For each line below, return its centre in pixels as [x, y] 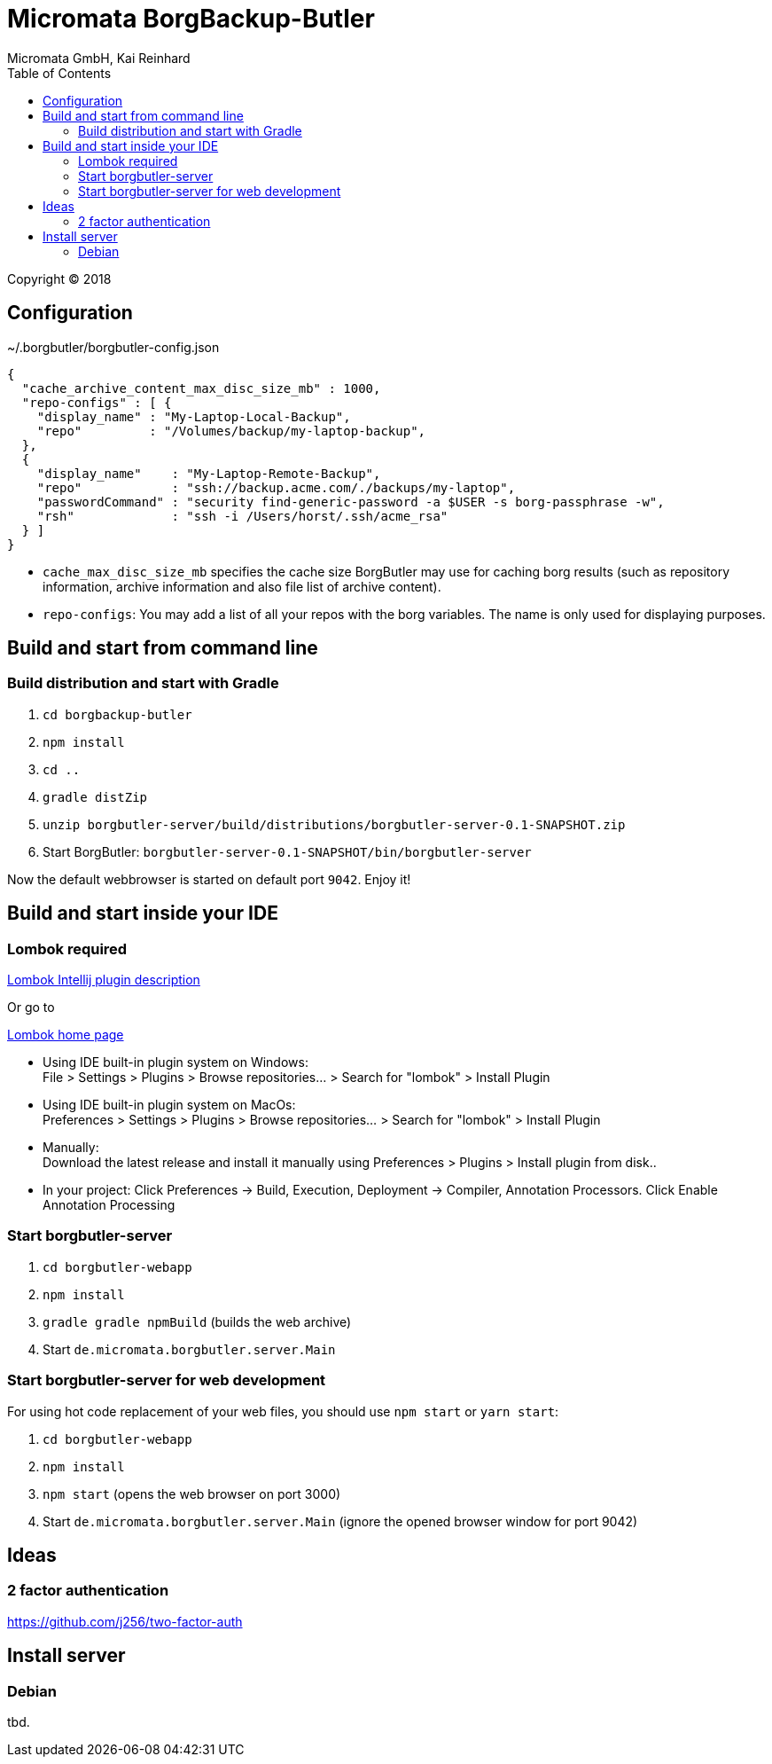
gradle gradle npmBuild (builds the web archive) [197, 1321]
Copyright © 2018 [59, 278]
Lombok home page [66, 1035]
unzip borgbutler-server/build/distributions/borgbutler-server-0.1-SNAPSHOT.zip [334, 824]
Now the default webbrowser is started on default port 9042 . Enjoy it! [209, 879]
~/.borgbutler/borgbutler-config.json [113, 347]
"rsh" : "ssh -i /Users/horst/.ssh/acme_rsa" [242, 516]
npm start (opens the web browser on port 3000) [192, 1494]
